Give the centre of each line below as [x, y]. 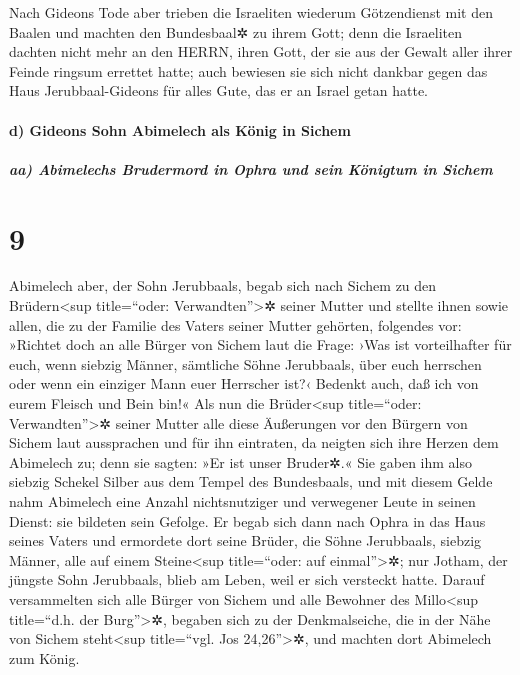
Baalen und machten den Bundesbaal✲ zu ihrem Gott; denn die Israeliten [236, 31]
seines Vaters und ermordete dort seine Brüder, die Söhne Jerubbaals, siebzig [245, 540]
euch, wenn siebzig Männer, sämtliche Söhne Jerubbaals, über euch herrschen [245, 363]
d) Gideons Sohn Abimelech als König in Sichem [180, 129]
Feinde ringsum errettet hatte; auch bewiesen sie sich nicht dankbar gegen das [248, 70]
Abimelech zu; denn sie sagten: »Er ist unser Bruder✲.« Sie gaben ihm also [240, 461]
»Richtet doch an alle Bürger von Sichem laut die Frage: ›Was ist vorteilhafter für [260, 344]
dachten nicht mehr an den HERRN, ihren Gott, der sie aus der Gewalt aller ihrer [261, 51]
